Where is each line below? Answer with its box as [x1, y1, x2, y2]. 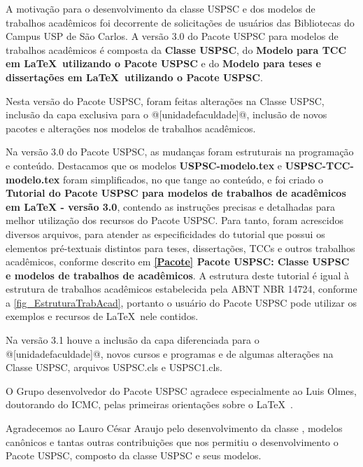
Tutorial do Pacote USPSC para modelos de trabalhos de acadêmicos [6, 186, 346, 200]
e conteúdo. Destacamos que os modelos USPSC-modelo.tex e [6, 158, 283, 172]
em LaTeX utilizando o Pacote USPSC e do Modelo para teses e [6, 56, 321, 71]
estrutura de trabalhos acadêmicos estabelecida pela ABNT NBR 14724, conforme [6, 281, 357, 296]
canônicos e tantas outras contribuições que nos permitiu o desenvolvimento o [6, 434, 339, 449]
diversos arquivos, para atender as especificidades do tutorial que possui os [6, 226, 325, 241]
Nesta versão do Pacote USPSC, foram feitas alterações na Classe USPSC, [6, 93, 325, 108]
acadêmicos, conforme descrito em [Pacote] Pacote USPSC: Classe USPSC [6, 254, 350, 269]
